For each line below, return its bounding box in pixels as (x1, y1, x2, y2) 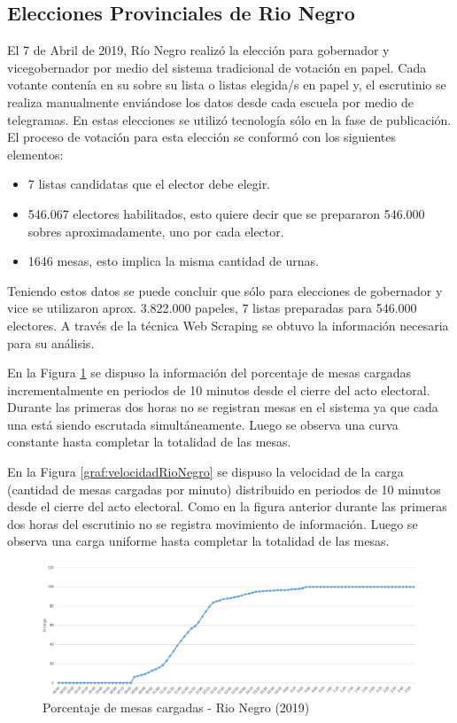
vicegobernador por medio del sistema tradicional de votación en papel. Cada (7, 58, 427, 76)
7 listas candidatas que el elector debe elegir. (27, 175, 271, 193)
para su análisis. (7, 333, 95, 352)
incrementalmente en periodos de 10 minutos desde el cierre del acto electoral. (7, 380, 430, 399)
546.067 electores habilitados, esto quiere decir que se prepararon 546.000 (27, 204, 425, 222)
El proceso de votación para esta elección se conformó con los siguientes (7, 128, 396, 146)
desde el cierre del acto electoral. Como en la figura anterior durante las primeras (7, 497, 447, 516)
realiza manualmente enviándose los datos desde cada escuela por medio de (7, 92, 414, 111)
